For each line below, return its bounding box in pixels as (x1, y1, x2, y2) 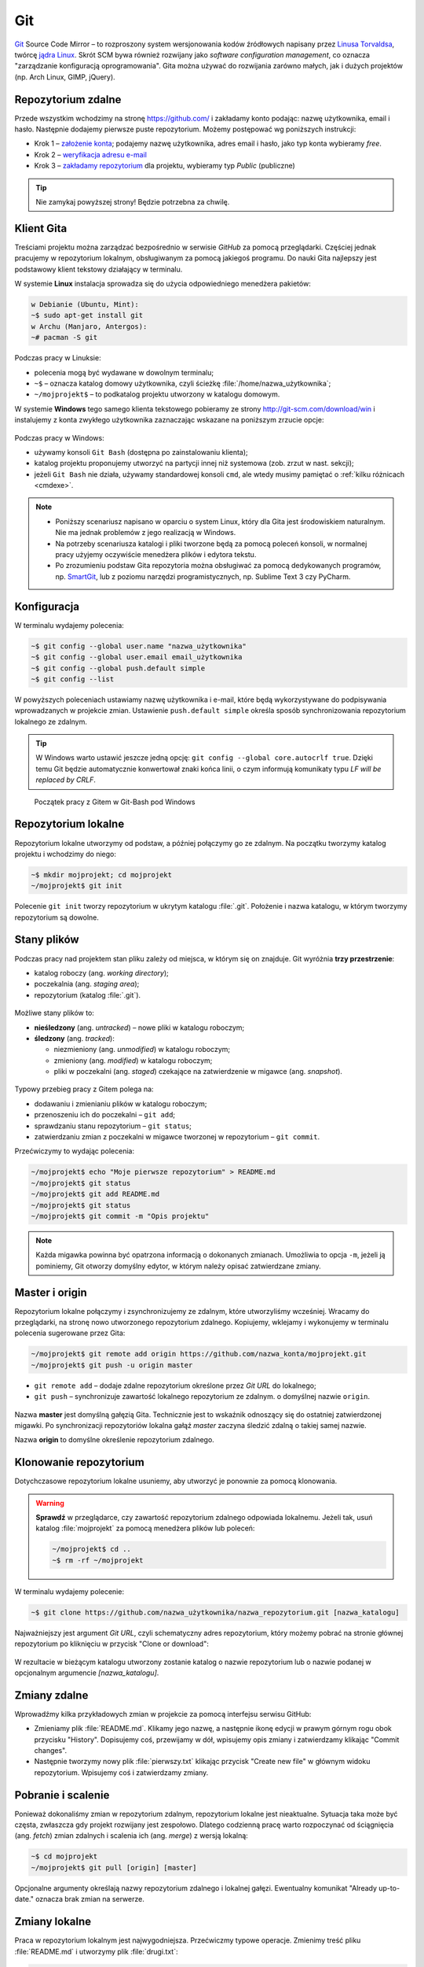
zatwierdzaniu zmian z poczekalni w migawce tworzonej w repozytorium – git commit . (34, 1132, 320, 1142)
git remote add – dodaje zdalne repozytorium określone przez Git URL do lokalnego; (34, 1381, 317, 1390)
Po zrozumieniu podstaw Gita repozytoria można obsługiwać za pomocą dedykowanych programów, (55, 561, 382, 570)
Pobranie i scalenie (14, 1788, 110, 1802)
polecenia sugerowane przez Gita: (14, 1328, 126, 1338)
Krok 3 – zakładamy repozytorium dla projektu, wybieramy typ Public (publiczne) (34, 161, 296, 171)
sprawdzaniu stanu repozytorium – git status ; (34, 1121, 192, 1131)
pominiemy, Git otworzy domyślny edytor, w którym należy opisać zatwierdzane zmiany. (35, 1261, 321, 1271)
